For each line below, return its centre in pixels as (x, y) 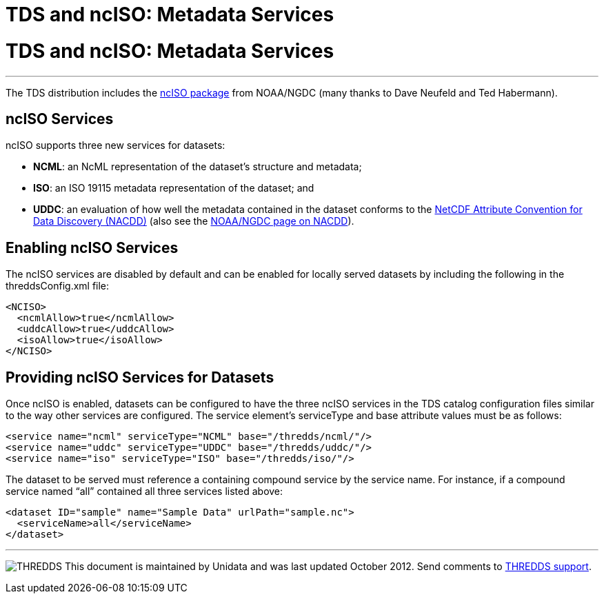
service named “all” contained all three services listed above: (144, 491)
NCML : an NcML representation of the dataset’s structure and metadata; (198, 167)
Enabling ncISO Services (92, 247)
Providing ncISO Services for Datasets (140, 377)
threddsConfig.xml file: (58, 286)
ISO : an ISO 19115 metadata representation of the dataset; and (174, 188)
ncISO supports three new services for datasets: (115, 145)
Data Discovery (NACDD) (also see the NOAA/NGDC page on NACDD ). (194, 221)
